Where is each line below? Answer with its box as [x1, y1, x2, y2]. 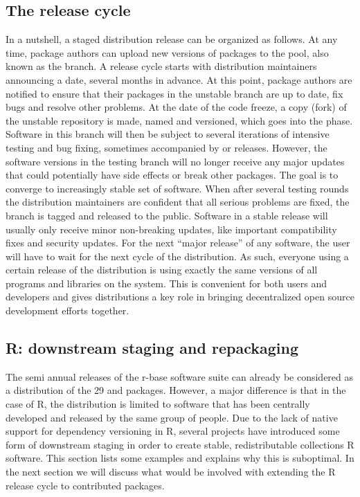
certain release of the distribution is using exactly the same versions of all [6, 262, 318, 277]
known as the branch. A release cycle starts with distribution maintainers [6, 59, 317, 73]
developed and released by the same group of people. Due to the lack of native [6, 410, 338, 424]
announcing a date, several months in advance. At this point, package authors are [6, 72, 352, 87]
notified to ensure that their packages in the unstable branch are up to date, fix [6, 86, 343, 100]
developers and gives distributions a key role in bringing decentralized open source [6, 289, 354, 304]
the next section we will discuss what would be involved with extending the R [6, 464, 336, 479]
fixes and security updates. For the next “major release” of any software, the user [6, 235, 350, 250]
